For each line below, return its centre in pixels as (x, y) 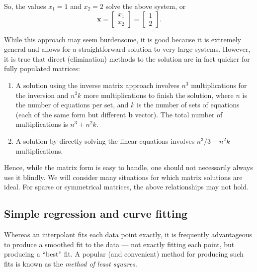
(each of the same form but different (71, 114)
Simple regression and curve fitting (96, 214)
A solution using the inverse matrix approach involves (97, 85)
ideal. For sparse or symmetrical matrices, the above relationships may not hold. (127, 187)
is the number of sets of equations (188, 105)
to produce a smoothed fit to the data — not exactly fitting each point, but (119, 244)
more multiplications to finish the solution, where (159, 95)
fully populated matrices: (42, 68)
